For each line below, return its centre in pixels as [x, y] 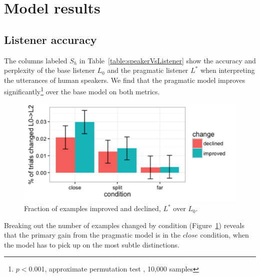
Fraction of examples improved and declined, [92, 208]
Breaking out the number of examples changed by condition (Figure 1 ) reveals [124, 225]
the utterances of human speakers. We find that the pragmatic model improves [125, 80]
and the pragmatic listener [148, 70]
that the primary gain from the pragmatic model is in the [92, 235]
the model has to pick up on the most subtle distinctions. [92, 244]
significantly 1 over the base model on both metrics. [82, 91]
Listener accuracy [50, 39]
